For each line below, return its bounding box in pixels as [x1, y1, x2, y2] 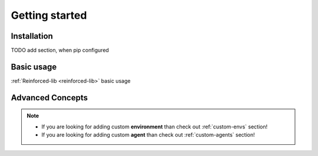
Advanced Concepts [11, 93, 88, 103]
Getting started [11, 9, 87, 22]
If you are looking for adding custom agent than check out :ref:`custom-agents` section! [41, 131, 256, 138]
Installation [11, 31, 53, 41]
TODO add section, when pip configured [11, 47, 109, 54]
